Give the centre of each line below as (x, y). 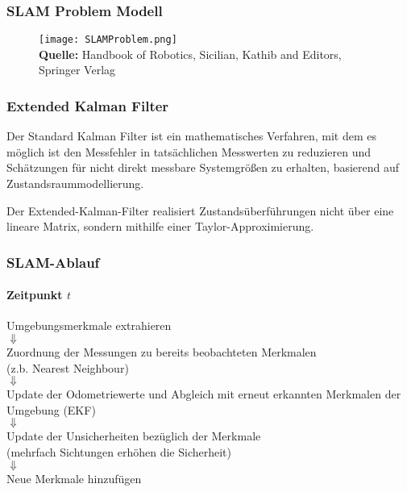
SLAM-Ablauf (53, 262)
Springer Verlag (77, 70)
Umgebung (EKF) (51, 409)
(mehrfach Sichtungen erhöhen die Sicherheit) (119, 452)
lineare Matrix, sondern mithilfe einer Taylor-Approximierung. (160, 226)
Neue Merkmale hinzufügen (74, 478)
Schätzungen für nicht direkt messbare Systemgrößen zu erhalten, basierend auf (203, 167)
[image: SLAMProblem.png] (108, 40)
